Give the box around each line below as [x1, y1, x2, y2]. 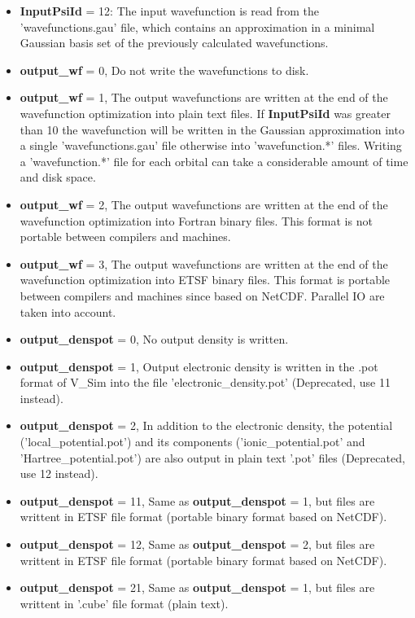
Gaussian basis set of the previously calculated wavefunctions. [20, 34, 329, 51]
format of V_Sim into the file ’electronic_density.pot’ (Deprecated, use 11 [20, 374, 391, 391]
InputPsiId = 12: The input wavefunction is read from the [20, 2, 319, 19]
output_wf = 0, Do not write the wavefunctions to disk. [20, 61, 309, 78]
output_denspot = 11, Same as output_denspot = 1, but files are [20, 492, 375, 509]
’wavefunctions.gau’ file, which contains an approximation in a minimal [20, 18, 375, 35]
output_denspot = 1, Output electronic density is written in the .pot [20, 357, 378, 375]
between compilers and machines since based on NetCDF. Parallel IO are [20, 287, 385, 304]
